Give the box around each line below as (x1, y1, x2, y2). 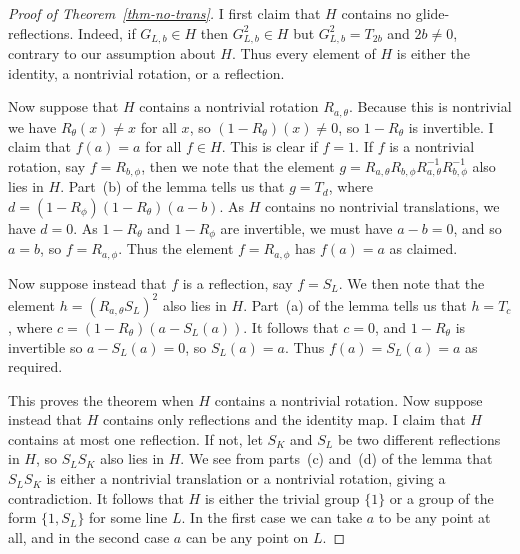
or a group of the (389, 487, 494, 508)
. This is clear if (221, 136, 318, 157)
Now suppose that (8, 96, 119, 117)
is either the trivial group (204, 487, 360, 508)
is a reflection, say (182, 272, 293, 293)
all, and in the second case (8, 526, 170, 547)
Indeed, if (78, 22, 136, 43)
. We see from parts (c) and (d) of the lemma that (180, 448, 493, 469)
